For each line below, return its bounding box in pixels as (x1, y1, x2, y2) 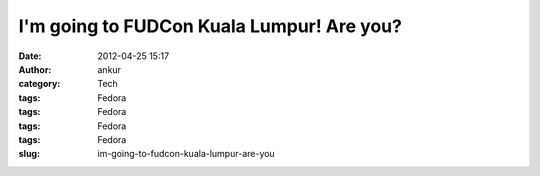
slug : (18, 148, 40, 160)
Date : (18, 50, 42, 62)
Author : (18, 63, 52, 75)
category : (18, 78, 61, 90)
